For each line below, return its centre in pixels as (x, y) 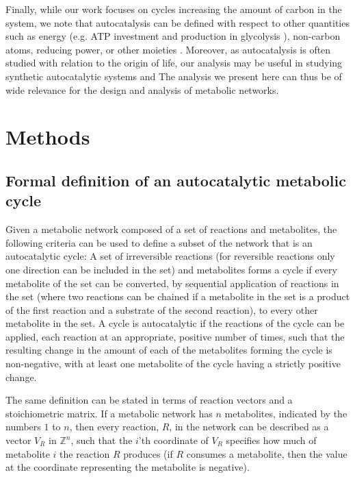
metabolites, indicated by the (286, 413)
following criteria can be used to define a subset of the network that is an (159, 242)
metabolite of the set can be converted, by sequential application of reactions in (172, 283)
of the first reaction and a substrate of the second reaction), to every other (162, 309)
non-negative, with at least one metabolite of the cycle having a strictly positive (173, 364)
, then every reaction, (114, 427)
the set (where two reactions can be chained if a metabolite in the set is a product (178, 296)
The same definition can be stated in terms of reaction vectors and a (149, 400)
